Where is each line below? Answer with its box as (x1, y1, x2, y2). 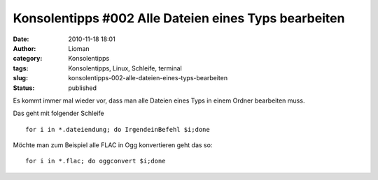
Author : (13, 44, 36, 52)
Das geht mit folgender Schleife (13, 109, 104, 118)
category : (13, 54, 43, 63)
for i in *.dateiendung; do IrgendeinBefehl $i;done (25, 126, 210, 133)
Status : (13, 84, 35, 92)
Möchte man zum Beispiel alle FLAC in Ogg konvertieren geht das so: (13, 141, 213, 149)
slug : (13, 74, 28, 82)
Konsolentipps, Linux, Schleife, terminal (68, 63, 182, 73)
